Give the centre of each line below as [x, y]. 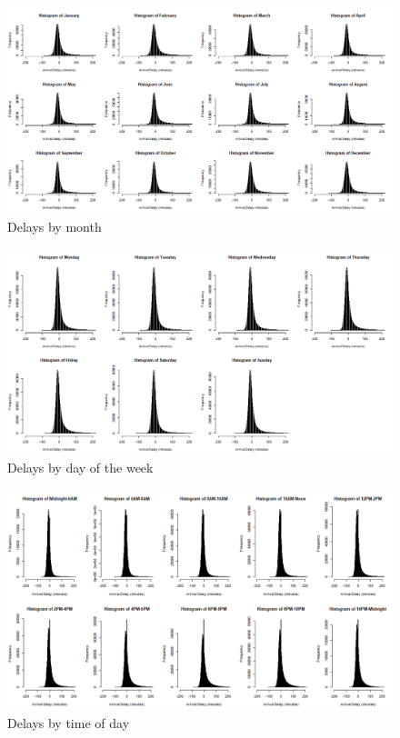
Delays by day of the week [80, 468]
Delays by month [55, 226]
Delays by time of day [69, 723]
